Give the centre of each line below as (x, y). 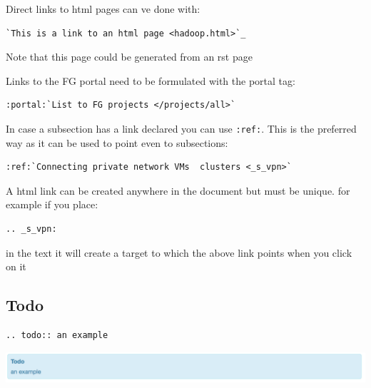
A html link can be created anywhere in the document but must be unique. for (178, 190)
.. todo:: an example (57, 335)
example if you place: (52, 204)
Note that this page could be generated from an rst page (129, 57)
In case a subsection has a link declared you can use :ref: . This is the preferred (181, 128)
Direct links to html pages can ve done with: (103, 9)
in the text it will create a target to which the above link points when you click (179, 252)
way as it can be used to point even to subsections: (117, 142)
